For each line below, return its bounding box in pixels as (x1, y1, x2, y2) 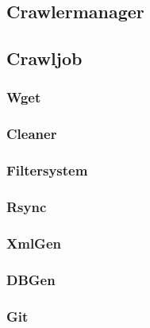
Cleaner (6, 124, 57, 144)
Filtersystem (6, 160, 88, 180)
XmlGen (6, 233, 61, 253)
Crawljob (6, 46, 83, 71)
